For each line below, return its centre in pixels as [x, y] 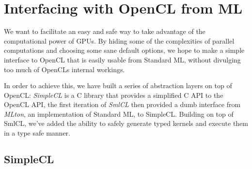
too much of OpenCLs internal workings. [64, 69]
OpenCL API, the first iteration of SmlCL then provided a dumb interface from [122, 104]
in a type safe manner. [37, 133]
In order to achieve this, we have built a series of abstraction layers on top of [118, 85]
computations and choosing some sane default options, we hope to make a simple [124, 50]
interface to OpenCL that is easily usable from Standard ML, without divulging [122, 59]
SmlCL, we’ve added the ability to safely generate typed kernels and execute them [126, 123]
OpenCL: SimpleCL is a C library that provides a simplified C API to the [114, 95]
